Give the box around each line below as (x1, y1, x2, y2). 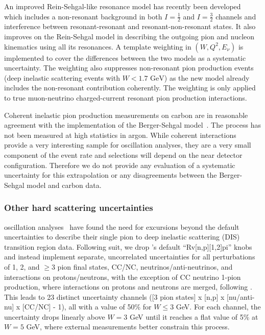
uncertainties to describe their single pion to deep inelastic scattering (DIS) (4, 231, 240, 242)
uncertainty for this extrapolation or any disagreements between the (4, 170, 217, 180)
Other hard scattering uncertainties (4, 201, 153, 214)
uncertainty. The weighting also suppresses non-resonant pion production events (4, 62, 254, 73)
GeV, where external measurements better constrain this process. (26, 321, 230, 332)
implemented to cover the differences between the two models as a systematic (4, 52, 246, 63)
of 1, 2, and (4, 261, 40, 272)
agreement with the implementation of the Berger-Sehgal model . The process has (4, 119, 261, 130)
